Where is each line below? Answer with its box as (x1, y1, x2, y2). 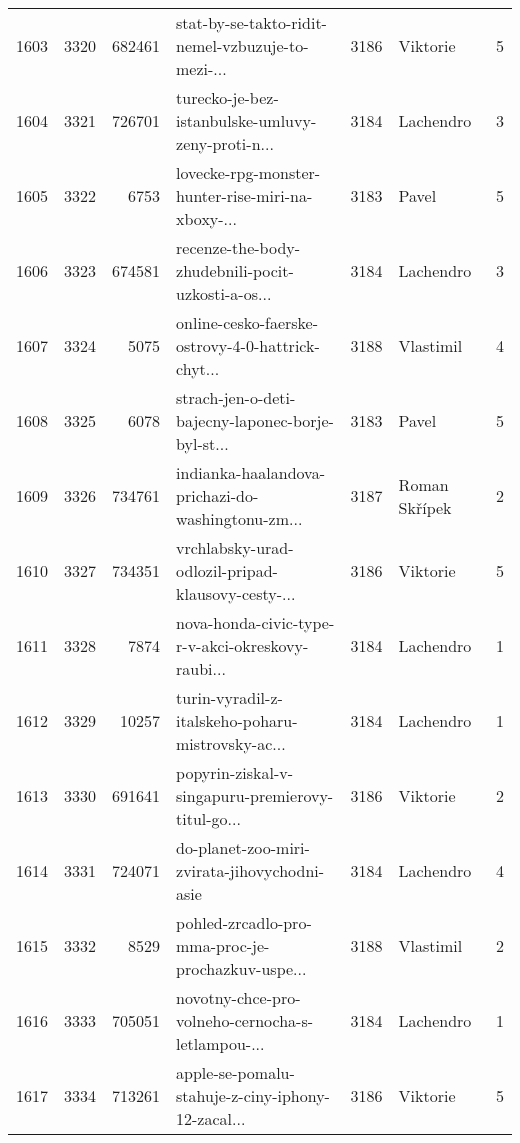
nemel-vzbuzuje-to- (176, 34, 309, 57)
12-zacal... (176, 1107, 246, 1130)
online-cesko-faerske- (176, 311, 319, 334)
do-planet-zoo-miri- (176, 836, 310, 859)
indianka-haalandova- (176, 461, 325, 484)
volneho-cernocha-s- (176, 1009, 314, 1032)
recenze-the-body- (176, 236, 301, 259)
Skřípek (398, 495, 452, 519)
